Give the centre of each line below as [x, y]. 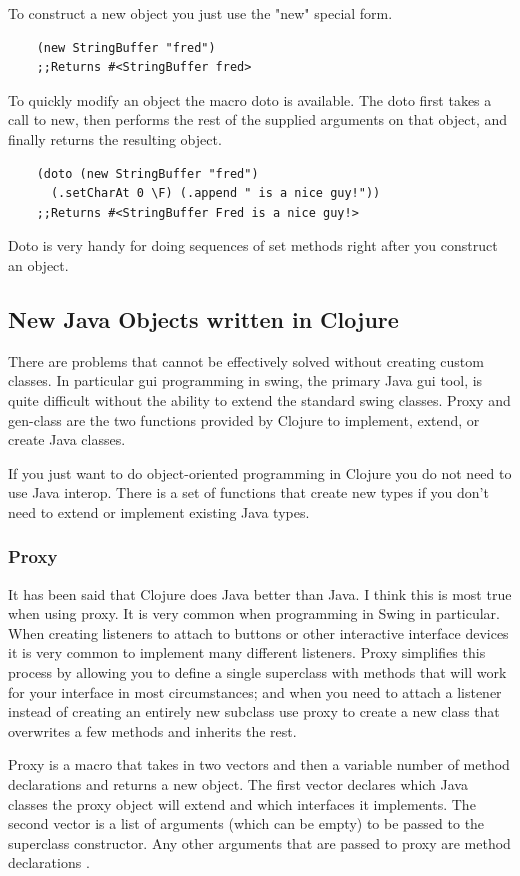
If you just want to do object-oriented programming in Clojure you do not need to [260, 472]
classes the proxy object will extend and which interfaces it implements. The [242, 803]
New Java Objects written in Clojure [203, 318]
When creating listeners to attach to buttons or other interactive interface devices [258, 632]
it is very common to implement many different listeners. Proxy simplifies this [247, 652]
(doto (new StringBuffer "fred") [147, 173]
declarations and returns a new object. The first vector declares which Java [238, 784]
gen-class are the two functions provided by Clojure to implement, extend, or [244, 419]
